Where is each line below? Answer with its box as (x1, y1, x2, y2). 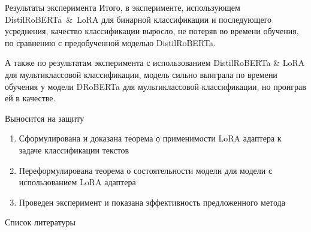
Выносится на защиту (5, 112, 84, 124)
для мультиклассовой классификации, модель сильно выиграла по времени (5, 68, 277, 80)
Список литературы (5, 216, 76, 228)
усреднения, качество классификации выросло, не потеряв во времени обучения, (5, 25, 299, 37)
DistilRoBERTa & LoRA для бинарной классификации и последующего (5, 13, 272, 25)
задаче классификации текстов (19, 143, 129, 156)
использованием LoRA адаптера (19, 176, 136, 188)
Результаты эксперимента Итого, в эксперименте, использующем (5, 1, 240, 13)
